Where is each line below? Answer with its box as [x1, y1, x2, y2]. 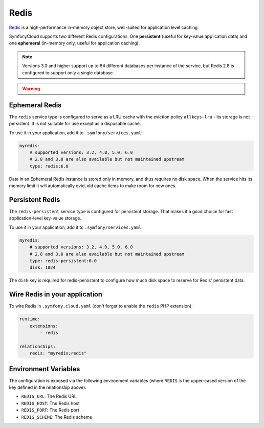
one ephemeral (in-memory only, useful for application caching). [9, 40, 140, 46]
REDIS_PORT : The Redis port [21, 407, 79, 413]
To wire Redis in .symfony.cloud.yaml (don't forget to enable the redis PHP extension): [9, 303, 193, 309]
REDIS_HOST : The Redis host [21, 400, 80, 406]
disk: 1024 [29, 265, 56, 270]
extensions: [29, 323, 59, 329]
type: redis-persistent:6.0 [29, 258, 97, 263]
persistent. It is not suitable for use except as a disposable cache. [9, 120, 141, 127]
